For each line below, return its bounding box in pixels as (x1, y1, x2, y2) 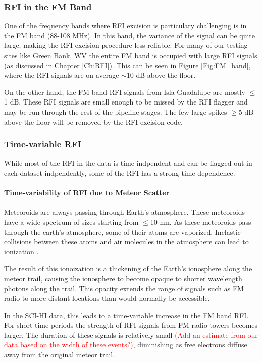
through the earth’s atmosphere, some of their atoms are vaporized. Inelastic (4, 226, 241, 237)
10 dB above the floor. (126, 70, 196, 80)
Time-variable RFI (4, 138, 81, 150)
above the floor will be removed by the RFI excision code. (4, 116, 183, 127)
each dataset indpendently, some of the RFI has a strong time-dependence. (4, 167, 235, 178)
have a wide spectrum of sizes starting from (4, 216, 139, 227)
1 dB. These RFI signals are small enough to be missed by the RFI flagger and (4, 96, 248, 107)
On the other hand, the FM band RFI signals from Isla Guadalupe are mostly (4, 86, 245, 97)
